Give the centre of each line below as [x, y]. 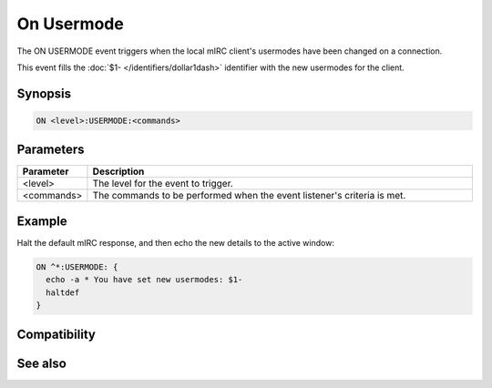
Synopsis [44, 93]
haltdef [63, 292]
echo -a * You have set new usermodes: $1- [144, 280]
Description [118, 171]
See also [42, 363]
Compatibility [56, 334]
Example [42, 221]
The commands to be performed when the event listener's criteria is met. [249, 196]
